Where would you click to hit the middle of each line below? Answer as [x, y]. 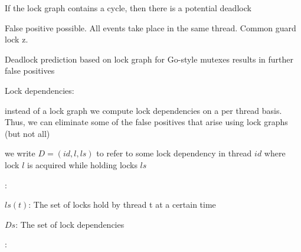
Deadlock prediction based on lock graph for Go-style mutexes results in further [149, 59]
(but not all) [27, 133]
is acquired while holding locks [82, 164]
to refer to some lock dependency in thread [174, 153]
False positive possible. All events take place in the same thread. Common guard [150, 27]
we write [20, 153]
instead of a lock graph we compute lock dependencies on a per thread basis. [143, 110]
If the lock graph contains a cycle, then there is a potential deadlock [128, 8]
